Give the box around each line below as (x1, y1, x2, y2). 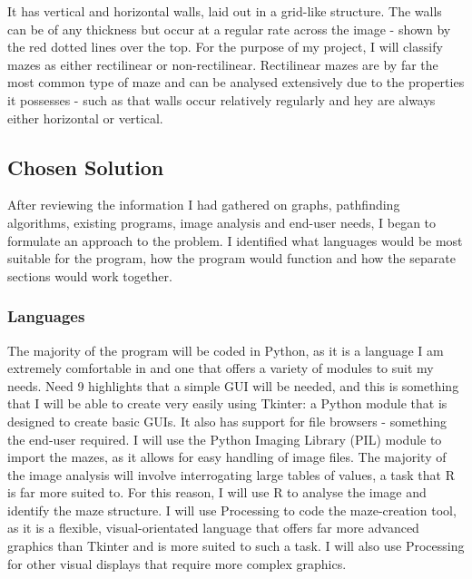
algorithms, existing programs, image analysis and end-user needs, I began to (7, 212, 437, 231)
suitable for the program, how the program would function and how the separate (7, 249, 456, 268)
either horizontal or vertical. (7, 108, 163, 127)
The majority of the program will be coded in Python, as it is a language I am (7, 340, 444, 359)
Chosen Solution (7, 152, 164, 181)
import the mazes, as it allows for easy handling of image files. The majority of (7, 447, 447, 466)
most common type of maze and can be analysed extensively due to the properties (7, 73, 465, 92)
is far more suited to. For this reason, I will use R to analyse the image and (7, 483, 427, 502)
